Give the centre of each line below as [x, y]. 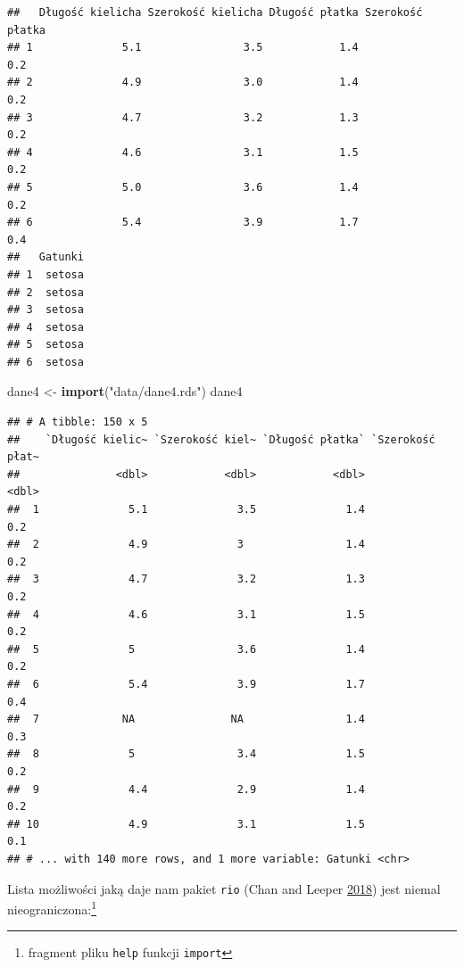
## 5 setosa [46, 345]
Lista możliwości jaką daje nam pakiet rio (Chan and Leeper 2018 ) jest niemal [224, 888]
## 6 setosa [46, 362]
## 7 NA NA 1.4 [186, 719]
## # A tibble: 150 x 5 [78, 422]
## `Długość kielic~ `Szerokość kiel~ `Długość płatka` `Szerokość [221, 439]
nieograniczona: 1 [52, 908]
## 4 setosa [46, 327]
